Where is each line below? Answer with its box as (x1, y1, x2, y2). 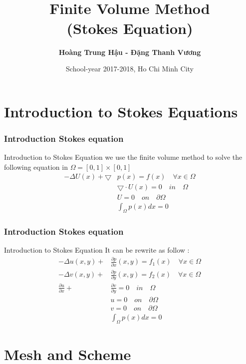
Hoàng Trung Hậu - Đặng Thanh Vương (58, 46, 201, 57)
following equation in (4, 161, 68, 172)
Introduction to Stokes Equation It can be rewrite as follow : (4, 245, 190, 255)
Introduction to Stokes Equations (4, 101, 238, 121)
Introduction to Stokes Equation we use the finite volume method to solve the (4, 152, 243, 162)
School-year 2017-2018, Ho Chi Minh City (66, 63, 194, 74)
